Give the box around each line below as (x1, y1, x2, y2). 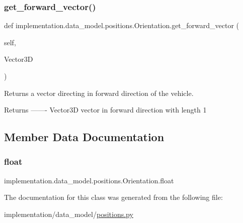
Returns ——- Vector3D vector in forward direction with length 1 (4, 104, 207, 115)
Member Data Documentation (4, 129, 165, 145)
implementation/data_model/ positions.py (4, 208, 133, 219)
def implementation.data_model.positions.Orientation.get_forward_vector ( (4, 20, 239, 31)
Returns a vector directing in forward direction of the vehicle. (4, 87, 194, 98)
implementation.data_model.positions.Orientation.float (4, 175, 174, 185)
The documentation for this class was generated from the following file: (4, 192, 223, 202)
